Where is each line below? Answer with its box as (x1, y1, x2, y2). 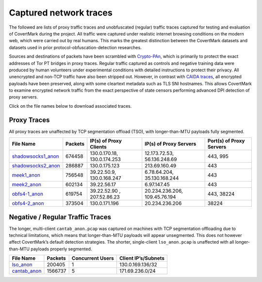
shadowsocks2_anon (12, 163, 60, 169)
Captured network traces (9, 7, 113, 18)
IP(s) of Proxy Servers (145, 141, 196, 148)
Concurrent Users (71, 255, 114, 262)
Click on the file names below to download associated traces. (9, 103, 132, 109)
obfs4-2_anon (12, 200, 44, 207)
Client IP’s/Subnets (119, 255, 165, 262)
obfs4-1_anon (12, 191, 44, 198)
